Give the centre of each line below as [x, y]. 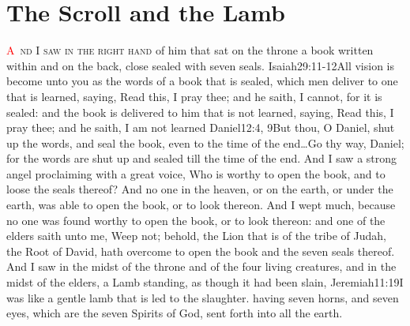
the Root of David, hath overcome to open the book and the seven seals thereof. [201, 251]
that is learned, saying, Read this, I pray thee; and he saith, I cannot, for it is [194, 96]
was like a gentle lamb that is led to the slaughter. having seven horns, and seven [203, 297]
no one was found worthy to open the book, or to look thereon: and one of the [196, 220]
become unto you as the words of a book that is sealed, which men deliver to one [202, 81]
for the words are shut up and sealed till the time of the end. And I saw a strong [202, 158]
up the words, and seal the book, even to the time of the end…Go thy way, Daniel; [205, 142]
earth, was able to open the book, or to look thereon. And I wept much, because [201, 205]
